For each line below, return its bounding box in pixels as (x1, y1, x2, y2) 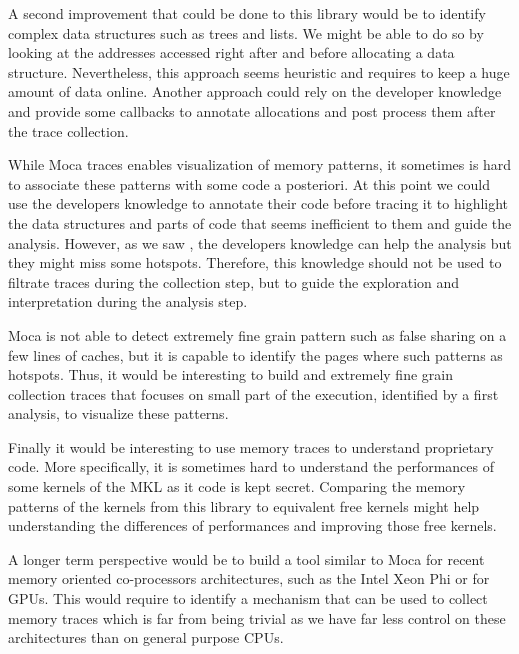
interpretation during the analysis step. (8, 291, 248, 312)
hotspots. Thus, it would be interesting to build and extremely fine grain (8, 364, 453, 385)
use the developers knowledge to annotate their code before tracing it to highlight (8, 193, 509, 214)
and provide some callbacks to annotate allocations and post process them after (8, 100, 496, 121)
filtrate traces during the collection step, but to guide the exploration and (8, 271, 460, 292)
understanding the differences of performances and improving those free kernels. (8, 515, 497, 536)
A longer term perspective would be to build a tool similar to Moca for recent (8, 548, 485, 569)
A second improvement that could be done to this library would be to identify (8, 3, 486, 23)
